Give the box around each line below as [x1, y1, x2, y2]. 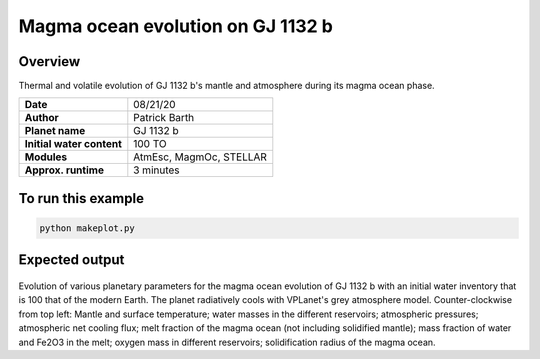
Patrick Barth [133, 111, 195, 125]
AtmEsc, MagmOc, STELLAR [133, 150, 267, 164]
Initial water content [24, 137, 122, 151]
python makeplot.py [39, 223, 135, 234]
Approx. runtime [24, 163, 105, 177]
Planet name [24, 124, 86, 138]
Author [24, 111, 59, 125]
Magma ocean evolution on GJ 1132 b [18, 15, 334, 37]
